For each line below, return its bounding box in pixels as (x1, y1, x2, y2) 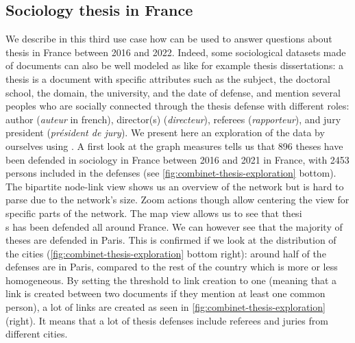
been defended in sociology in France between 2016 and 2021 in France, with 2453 (5, 152, 350, 166)
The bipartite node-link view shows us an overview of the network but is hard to (5, 179, 344, 193)
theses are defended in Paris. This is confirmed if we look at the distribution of (5, 233, 336, 247)
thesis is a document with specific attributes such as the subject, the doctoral (5, 71, 330, 86)
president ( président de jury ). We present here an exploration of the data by (5, 125, 325, 140)
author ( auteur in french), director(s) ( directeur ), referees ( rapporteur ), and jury (5, 112, 341, 126)
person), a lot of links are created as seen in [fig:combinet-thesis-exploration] (5, 300, 326, 314)
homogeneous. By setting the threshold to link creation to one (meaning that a (5, 272, 337, 287)
